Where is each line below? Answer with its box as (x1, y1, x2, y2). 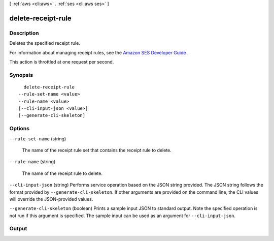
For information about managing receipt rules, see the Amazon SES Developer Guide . (9, 49, 189, 55)
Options (9, 125, 30, 132)
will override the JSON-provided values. (9, 196, 93, 202)
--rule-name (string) (9, 159, 56, 165)
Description (9, 29, 39, 37)
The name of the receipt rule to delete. (22, 170, 102, 176)
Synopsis (9, 71, 33, 78)
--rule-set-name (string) (9, 135, 66, 142)
